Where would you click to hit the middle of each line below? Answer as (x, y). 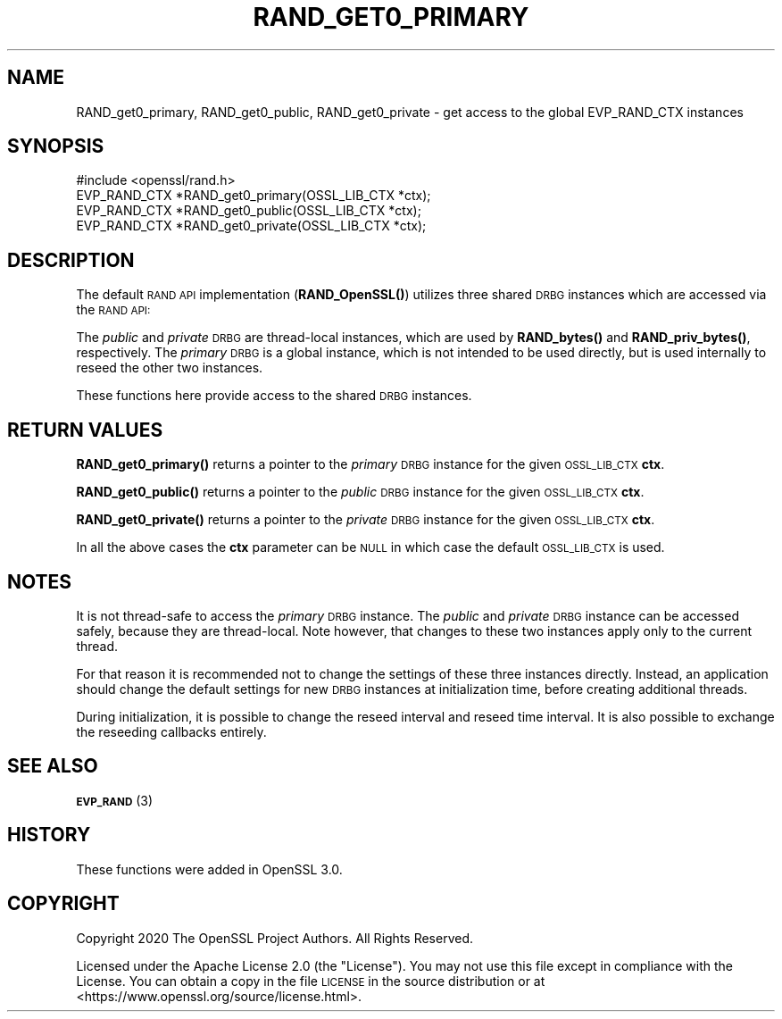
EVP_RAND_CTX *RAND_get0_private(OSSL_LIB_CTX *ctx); (251, 226)
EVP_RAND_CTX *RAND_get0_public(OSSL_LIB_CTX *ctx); (249, 211)
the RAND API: (113, 310)
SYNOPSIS (56, 146)
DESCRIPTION (71, 260)
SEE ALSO (53, 766)
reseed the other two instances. (170, 368)
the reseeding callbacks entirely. (171, 731)
